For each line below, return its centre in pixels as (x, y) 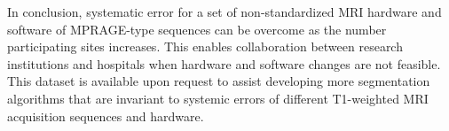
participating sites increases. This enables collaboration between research (205, 46)
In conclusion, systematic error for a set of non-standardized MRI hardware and (224, 12)
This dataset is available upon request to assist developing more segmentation (219, 81)
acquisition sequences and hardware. (106, 116)
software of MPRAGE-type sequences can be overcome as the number (197, 29)
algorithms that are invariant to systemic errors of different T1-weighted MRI (218, 98)
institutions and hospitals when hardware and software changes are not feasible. (224, 63)
